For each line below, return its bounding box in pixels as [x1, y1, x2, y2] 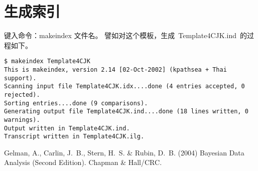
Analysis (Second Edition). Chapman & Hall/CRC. [4, 157, 162, 167]
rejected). [4, 91, 40, 98]
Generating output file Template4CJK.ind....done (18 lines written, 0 [4, 108, 248, 115]
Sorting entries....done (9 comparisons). [4, 99, 148, 107]
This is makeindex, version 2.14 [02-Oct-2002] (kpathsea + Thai [4, 66, 227, 73]
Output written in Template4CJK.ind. [4, 124, 130, 132]
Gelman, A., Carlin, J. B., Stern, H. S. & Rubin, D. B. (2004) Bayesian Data [4, 147, 244, 157]
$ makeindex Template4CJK [4, 58, 90, 65]
